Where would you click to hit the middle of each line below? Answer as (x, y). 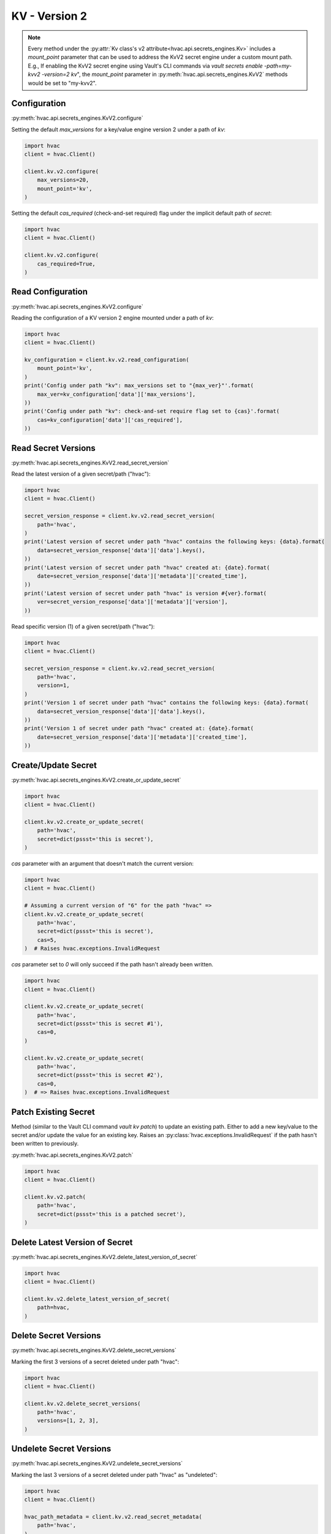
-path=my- (278, 66)
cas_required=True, (67, 264)
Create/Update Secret (54, 765)
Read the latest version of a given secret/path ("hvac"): (81, 474)
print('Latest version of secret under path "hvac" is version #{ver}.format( (145, 593)
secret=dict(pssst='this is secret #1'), (100, 1024)
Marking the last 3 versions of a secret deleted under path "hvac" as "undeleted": (114, 1474)
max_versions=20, (63, 180)
